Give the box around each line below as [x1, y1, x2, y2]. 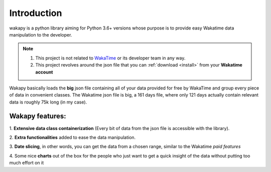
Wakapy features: [9, 112, 66, 120]
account [35, 69, 53, 75]
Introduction [9, 7, 62, 18]
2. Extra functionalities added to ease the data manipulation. [9, 134, 136, 140]
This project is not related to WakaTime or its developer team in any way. [35, 55, 186, 61]
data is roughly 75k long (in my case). [9, 99, 87, 105]
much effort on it [9, 160, 44, 166]
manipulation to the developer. [9, 31, 72, 37]
